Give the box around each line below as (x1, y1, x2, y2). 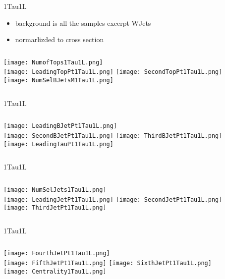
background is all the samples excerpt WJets (15, 17, 151, 28)
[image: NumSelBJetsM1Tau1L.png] (3, 77, 113, 84)
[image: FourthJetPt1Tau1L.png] (3, 250, 110, 257)
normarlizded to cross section (15, 34, 104, 45)
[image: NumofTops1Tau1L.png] (3, 58, 103, 66)
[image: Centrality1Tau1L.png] (3, 268, 107, 275)
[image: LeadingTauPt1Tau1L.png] (3, 140, 113, 148)
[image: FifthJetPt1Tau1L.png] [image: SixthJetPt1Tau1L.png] (3, 260, 212, 267)
